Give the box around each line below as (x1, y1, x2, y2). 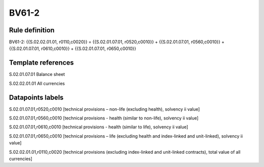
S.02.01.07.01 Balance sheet (9, 72, 65, 77)
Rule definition (9, 26, 55, 34)
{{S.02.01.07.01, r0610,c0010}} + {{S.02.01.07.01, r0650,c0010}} (9, 46, 136, 51)
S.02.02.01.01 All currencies (9, 80, 65, 86)
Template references (9, 59, 74, 67)
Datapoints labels (9, 93, 64, 101)
